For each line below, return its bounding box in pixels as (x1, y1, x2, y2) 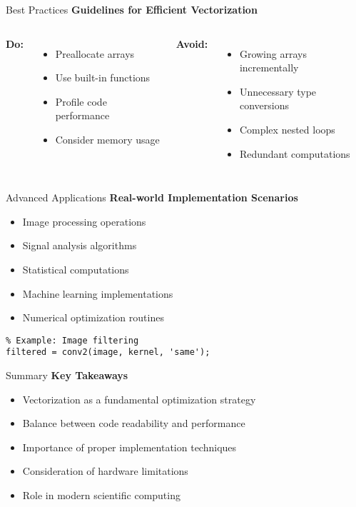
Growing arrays (239, 46, 307, 61)
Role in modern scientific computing (22, 488, 180, 502)
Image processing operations (22, 214, 146, 229)
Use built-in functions (55, 70, 151, 85)
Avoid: (176, 36, 208, 51)
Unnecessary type (239, 84, 317, 99)
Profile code (55, 94, 107, 109)
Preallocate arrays (55, 46, 135, 61)
